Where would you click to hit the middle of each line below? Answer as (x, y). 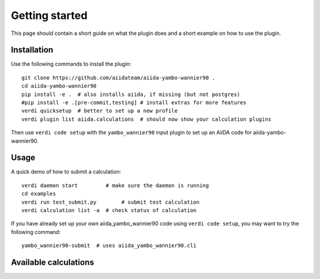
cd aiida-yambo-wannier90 (59, 86)
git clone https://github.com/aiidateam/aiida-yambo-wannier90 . (119, 78)
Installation (32, 50)
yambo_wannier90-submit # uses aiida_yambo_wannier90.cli (109, 246)
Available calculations (52, 263)
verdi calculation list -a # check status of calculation (109, 211)
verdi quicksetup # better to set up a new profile (100, 111)
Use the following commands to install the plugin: (71, 64)
